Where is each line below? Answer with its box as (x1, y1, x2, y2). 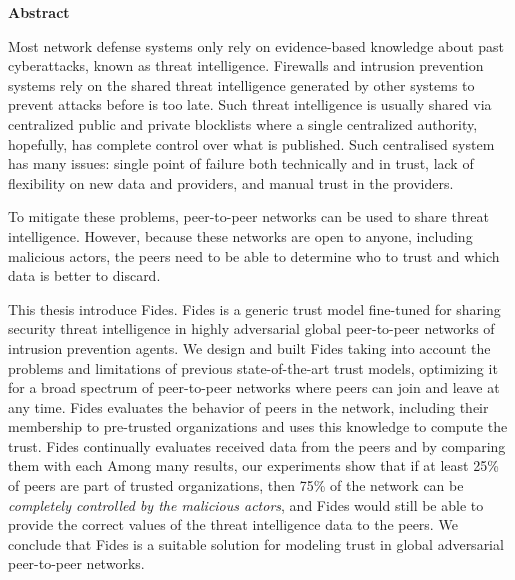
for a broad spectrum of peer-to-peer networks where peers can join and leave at (8, 377, 500, 398)
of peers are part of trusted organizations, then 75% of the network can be (8, 475, 464, 496)
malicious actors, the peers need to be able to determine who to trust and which (8, 245, 500, 266)
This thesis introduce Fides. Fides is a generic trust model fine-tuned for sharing (8, 298, 501, 319)
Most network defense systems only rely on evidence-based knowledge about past (8, 35, 505, 56)
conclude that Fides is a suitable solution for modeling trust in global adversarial (8, 533, 504, 554)
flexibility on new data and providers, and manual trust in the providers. (8, 172, 454, 193)
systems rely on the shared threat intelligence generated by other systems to (8, 74, 475, 95)
